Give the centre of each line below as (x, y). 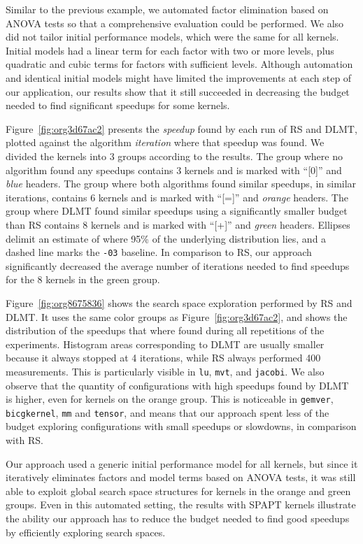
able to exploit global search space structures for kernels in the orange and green (178, 491)
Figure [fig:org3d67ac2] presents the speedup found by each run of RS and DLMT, (181, 128)
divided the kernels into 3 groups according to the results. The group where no (174, 156)
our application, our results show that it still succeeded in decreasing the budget (178, 91)
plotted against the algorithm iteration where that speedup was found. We (165, 142)
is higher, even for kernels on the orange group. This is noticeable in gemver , (170, 399)
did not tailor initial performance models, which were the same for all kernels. (172, 37)
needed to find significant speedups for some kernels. (118, 105)
